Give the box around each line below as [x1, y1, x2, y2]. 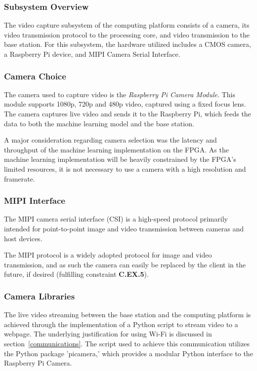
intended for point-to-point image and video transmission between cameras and [4, 223, 244, 233]
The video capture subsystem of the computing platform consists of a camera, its [4, 20, 250, 30]
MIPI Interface [4, 194, 65, 207]
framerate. [4, 173, 35, 184]
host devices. [4, 233, 43, 243]
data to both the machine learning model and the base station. [4, 118, 194, 128]
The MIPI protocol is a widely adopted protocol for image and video [4, 250, 212, 260]
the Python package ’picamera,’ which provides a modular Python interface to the [4, 348, 253, 358]
